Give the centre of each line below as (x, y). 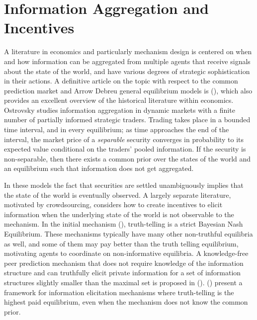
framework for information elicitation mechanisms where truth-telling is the (119, 292)
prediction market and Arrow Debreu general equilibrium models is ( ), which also (128, 90)
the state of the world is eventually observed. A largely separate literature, (118, 195)
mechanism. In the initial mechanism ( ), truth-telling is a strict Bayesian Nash (124, 224)
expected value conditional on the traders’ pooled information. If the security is (125, 149)
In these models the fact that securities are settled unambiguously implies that (124, 185)
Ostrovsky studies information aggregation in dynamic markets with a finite (120, 110)
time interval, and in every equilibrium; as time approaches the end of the (117, 129)
